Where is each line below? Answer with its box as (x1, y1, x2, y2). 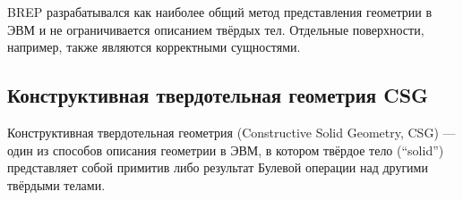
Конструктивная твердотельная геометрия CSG (7, 81, 429, 109)
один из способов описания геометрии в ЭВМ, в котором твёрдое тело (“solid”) (7, 140, 444, 159)
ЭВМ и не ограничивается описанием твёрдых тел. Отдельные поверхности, (7, 20, 424, 38)
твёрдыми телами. (7, 175, 106, 194)
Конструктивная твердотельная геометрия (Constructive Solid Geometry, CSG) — (7, 122, 456, 141)
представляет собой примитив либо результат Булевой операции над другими (7, 158, 428, 177)
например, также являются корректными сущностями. (7, 37, 301, 56)
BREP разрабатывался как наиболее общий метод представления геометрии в (7, 3, 433, 21)
